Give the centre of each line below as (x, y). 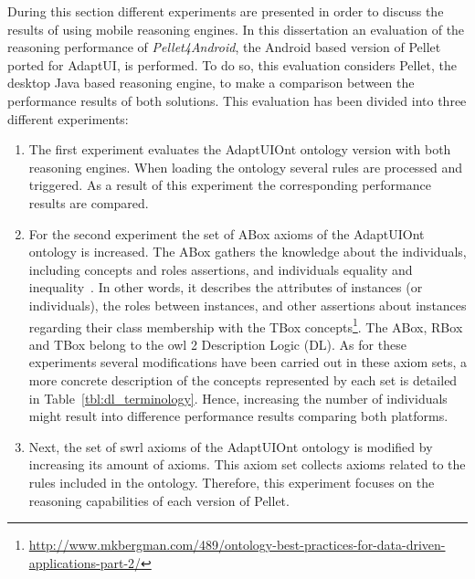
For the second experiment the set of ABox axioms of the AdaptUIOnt (227, 233)
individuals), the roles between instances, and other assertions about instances (248, 305)
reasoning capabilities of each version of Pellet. (159, 500)
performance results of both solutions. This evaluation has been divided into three (237, 100)
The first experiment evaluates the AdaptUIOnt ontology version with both (240, 149)
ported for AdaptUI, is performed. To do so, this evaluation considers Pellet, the (232, 64)
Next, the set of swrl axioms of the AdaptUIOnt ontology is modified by (231, 446)
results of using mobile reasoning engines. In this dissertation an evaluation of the (236, 29)
